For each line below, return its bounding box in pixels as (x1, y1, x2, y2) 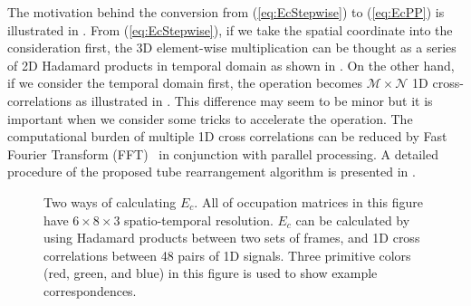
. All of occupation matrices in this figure (194, 192, 423, 211)
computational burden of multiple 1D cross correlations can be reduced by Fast (7, 127, 447, 146)
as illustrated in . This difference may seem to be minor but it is (75, 91, 433, 110)
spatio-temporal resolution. (124, 210, 274, 229)
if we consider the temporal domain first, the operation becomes (7, 73, 362, 92)
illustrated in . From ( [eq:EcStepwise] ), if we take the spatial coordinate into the (7, 20, 453, 39)
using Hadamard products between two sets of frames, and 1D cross (43, 228, 420, 247)
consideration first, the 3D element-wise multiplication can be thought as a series (7, 38, 457, 57)
